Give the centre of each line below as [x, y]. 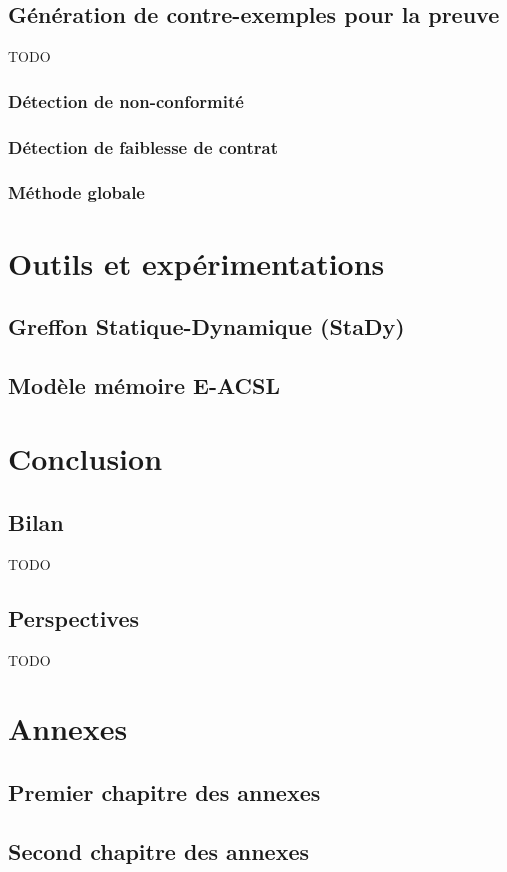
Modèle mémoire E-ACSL [144, 384]
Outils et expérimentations [196, 262]
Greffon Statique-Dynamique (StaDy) [206, 326]
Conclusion [85, 458]
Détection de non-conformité [126, 100]
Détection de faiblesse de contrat [143, 146]
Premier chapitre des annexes [164, 792]
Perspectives [74, 617]
